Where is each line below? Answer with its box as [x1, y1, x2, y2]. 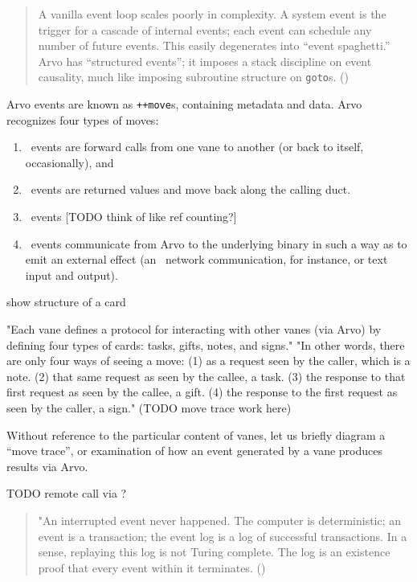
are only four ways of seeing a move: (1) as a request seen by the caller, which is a [6, 352, 411, 369]
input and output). [25, 266, 118, 283]
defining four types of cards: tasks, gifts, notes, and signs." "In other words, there [6, 336, 405, 353]
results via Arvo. [6, 457, 88, 474]
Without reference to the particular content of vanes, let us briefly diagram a [6, 426, 386, 443]
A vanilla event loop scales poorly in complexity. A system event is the [38, 6, 386, 22]
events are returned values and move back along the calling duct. [31, 181, 351, 198]
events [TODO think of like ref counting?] [31, 208, 237, 225]
